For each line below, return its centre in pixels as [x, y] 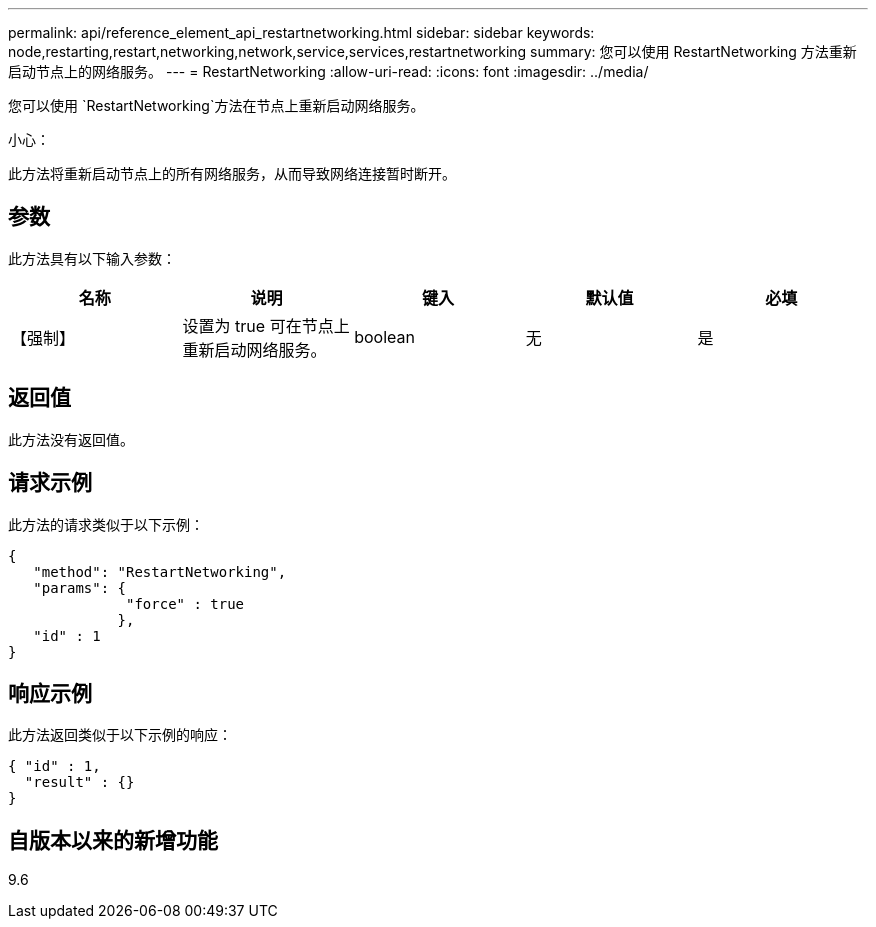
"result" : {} [79, 782]
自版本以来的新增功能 [113, 840]
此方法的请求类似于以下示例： [106, 524]
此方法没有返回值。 [71, 439]
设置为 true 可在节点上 [266, 325]
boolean [384, 336]
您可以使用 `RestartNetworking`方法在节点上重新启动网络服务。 [216, 105]
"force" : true [185, 603]
